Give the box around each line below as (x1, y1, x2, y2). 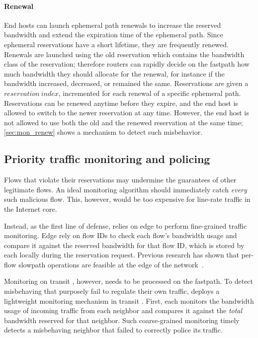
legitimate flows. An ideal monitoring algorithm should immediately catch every (4, 184, 247, 194)
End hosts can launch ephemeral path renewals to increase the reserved (4, 19, 221, 30)
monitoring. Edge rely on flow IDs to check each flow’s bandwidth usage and (4, 230, 237, 241)
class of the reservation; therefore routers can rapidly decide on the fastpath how (4, 59, 250, 69)
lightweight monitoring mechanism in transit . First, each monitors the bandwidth (4, 295, 254, 306)
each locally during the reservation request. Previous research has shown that (4, 250, 240, 260)
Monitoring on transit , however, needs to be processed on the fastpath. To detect (4, 276, 254, 286)
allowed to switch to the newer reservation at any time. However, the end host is (4, 107, 249, 118)
